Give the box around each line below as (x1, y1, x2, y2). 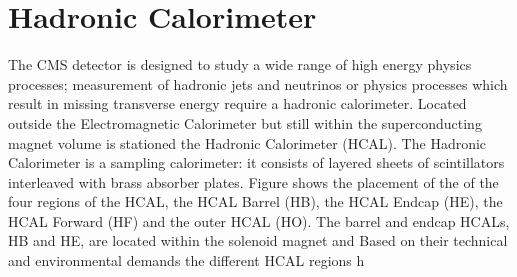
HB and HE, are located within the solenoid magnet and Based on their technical (8, 230, 508, 251)
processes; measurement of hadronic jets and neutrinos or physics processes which (8, 73, 508, 94)
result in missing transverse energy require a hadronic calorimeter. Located (8, 93, 467, 114)
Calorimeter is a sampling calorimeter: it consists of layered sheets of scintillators (8, 152, 505, 173)
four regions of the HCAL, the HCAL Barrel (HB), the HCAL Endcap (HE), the (8, 191, 503, 212)
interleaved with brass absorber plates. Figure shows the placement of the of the (8, 171, 499, 192)
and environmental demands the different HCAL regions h (8, 250, 365, 271)
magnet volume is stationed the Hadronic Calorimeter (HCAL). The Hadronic (8, 132, 487, 153)
